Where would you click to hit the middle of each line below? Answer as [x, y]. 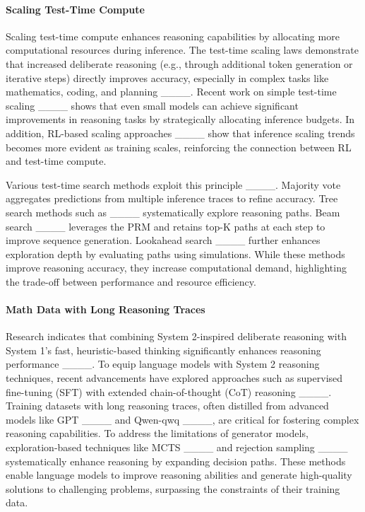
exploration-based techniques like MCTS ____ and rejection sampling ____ [177, 447]
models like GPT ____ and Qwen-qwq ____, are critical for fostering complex [182, 419]
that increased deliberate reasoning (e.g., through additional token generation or [179, 63]
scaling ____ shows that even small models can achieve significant [152, 105]
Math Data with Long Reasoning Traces [106, 309]
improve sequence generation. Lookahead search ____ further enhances [163, 240]
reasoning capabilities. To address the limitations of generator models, [157, 433]
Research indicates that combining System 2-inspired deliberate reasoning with [176, 336]
